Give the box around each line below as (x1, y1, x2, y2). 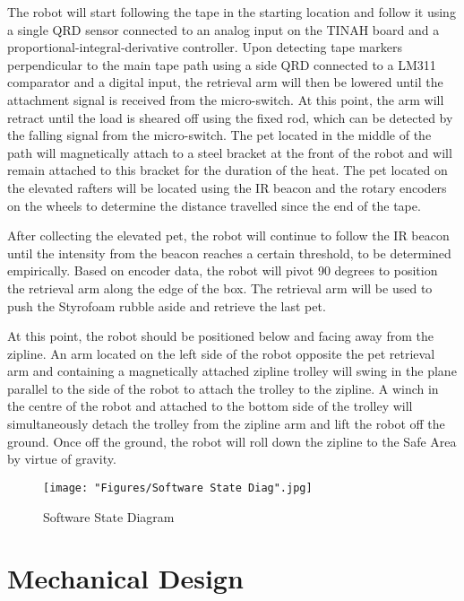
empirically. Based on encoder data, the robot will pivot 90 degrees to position (7, 261, 438, 280)
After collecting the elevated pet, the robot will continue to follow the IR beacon (7, 226, 450, 245)
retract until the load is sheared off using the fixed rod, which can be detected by (7, 108, 453, 126)
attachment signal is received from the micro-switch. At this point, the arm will (7, 90, 444, 109)
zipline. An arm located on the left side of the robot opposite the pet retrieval (7, 344, 435, 362)
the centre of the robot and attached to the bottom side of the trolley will (7, 396, 413, 415)
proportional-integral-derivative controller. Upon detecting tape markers (7, 38, 403, 57)
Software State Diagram (43, 507, 175, 526)
